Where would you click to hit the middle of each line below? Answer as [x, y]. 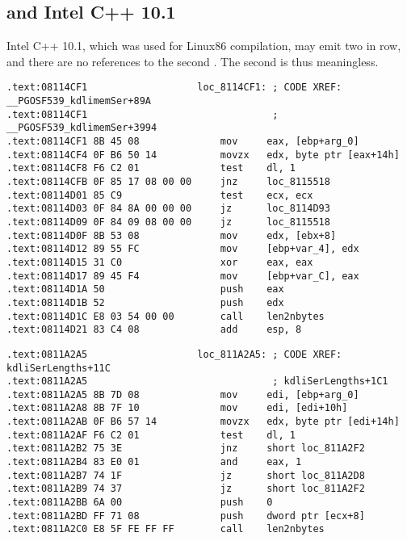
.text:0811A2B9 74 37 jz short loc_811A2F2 [186, 489]
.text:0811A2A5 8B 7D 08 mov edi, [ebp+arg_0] [183, 394]
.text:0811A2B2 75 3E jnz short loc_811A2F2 [186, 449]
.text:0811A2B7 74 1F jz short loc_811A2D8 [186, 475]
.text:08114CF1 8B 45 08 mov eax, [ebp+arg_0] [183, 142]
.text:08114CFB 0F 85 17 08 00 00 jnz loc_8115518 [168, 181]
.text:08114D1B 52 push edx [145, 302]
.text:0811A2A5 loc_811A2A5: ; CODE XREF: [174, 354]
